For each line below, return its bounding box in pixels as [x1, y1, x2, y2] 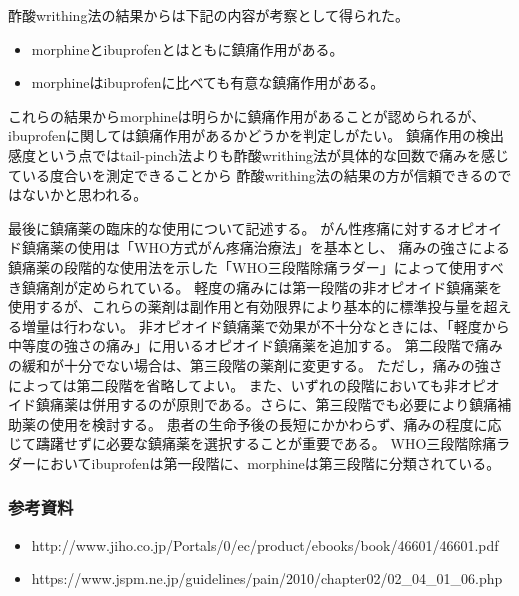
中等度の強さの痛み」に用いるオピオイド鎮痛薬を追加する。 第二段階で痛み [8, 335, 503, 356]
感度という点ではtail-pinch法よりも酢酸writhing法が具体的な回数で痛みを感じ [8, 144, 510, 165]
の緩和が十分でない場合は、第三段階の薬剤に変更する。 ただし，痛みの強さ [8, 354, 503, 375]
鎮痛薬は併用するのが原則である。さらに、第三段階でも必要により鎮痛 [35, 394, 498, 415]
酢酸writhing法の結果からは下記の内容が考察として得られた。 [8, 5, 409, 25]
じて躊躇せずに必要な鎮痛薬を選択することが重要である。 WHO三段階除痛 [8, 433, 497, 454]
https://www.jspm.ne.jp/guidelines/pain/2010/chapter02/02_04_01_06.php [31, 568, 503, 589]
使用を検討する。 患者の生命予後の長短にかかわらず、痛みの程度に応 [49, 413, 502, 434]
